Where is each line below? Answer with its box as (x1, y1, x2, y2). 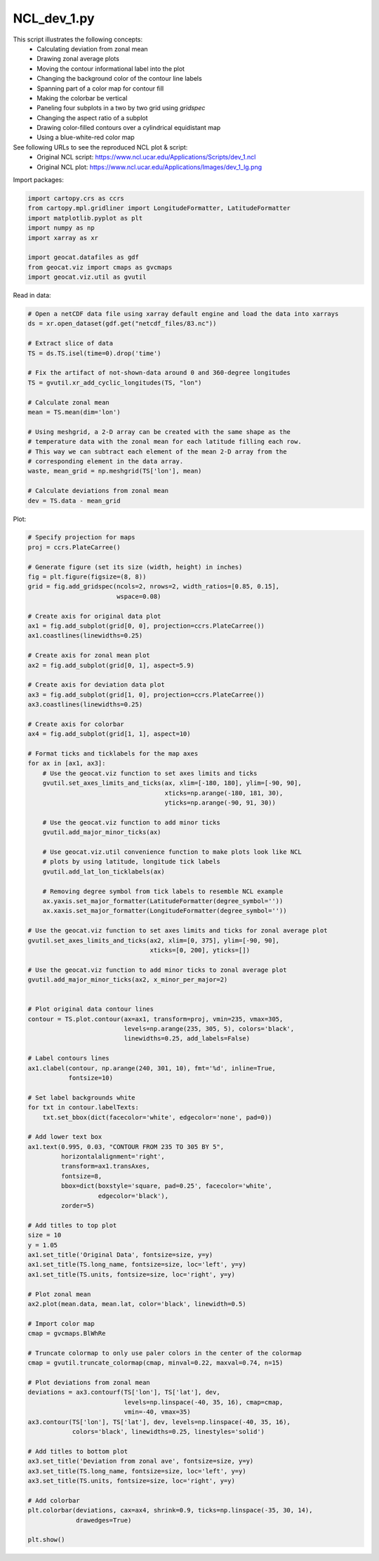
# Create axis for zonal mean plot (27, 652, 150, 659)
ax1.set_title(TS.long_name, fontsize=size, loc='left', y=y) (27, 1260, 246, 1269)
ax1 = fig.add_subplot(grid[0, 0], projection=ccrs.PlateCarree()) (27, 622, 265, 630)
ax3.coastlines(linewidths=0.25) (27, 701, 143, 709)
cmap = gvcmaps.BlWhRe (27, 1329, 106, 1338)
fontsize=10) (68, 1074, 114, 1081)
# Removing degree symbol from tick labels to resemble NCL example (42, 887, 284, 895)
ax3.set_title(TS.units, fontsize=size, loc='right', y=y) (27, 1477, 235, 1484)
